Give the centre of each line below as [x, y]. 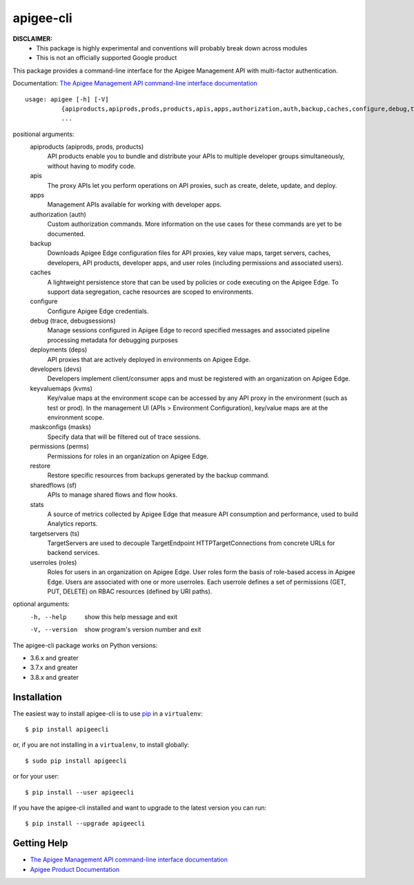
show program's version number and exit [143, 629]
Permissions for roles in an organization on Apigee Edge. [128, 456]
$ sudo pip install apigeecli [76, 761]
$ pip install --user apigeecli [80, 792]
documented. [66, 234]
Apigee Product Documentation [75, 869]
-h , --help [48, 617]
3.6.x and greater [55, 658]
